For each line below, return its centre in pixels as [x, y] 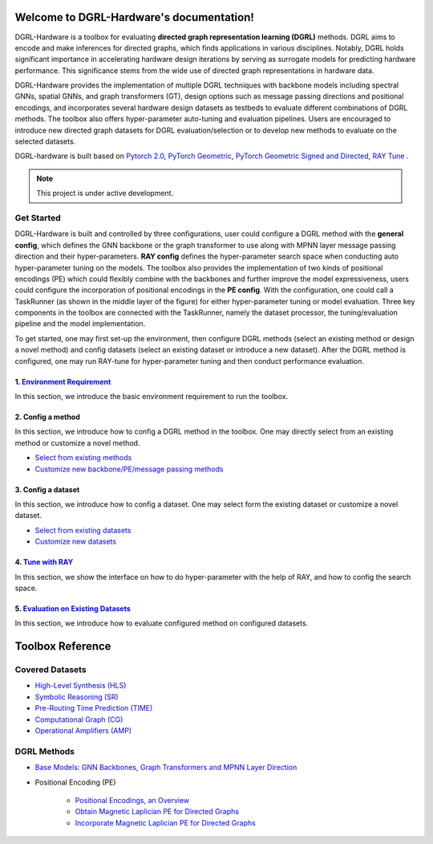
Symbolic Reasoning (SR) [77, 697]
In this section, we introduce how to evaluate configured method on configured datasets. [162, 623]
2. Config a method [47, 417]
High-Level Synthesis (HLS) [81, 686]
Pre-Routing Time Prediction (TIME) [94, 708]
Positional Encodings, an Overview [132, 800]
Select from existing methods [83, 458]
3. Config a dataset [47, 489]
